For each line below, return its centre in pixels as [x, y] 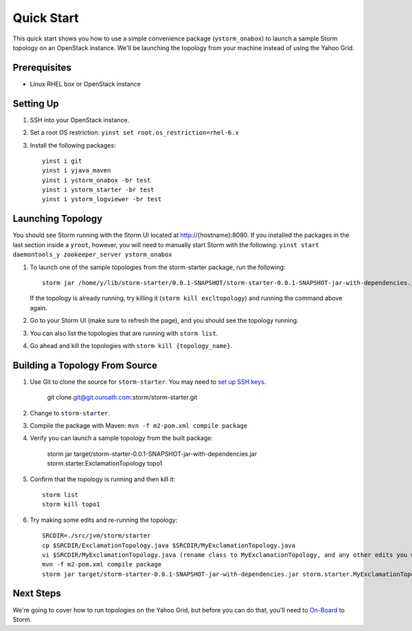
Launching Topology [58, 219]
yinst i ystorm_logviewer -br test [102, 199]
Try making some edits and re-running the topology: [104, 520]
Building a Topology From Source [85, 365]
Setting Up [36, 103]
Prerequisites [42, 68]
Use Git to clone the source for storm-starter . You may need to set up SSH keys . [148, 382]
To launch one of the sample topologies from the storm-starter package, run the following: [158, 267]
